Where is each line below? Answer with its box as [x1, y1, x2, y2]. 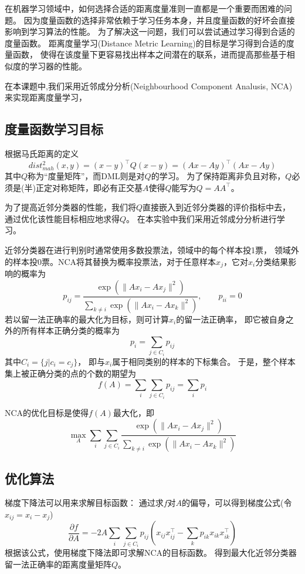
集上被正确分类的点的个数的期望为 [5, 367, 136, 380]
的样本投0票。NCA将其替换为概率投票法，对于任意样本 [5, 255, 216, 267]
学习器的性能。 [29, 59, 87, 72]
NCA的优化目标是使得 [5, 406, 89, 418]
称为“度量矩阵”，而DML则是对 [28, 170, 145, 182]
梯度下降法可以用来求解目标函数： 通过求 [5, 496, 164, 509]
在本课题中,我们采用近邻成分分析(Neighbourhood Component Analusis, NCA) [5, 79, 293, 92]
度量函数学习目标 [5, 120, 103, 138]
